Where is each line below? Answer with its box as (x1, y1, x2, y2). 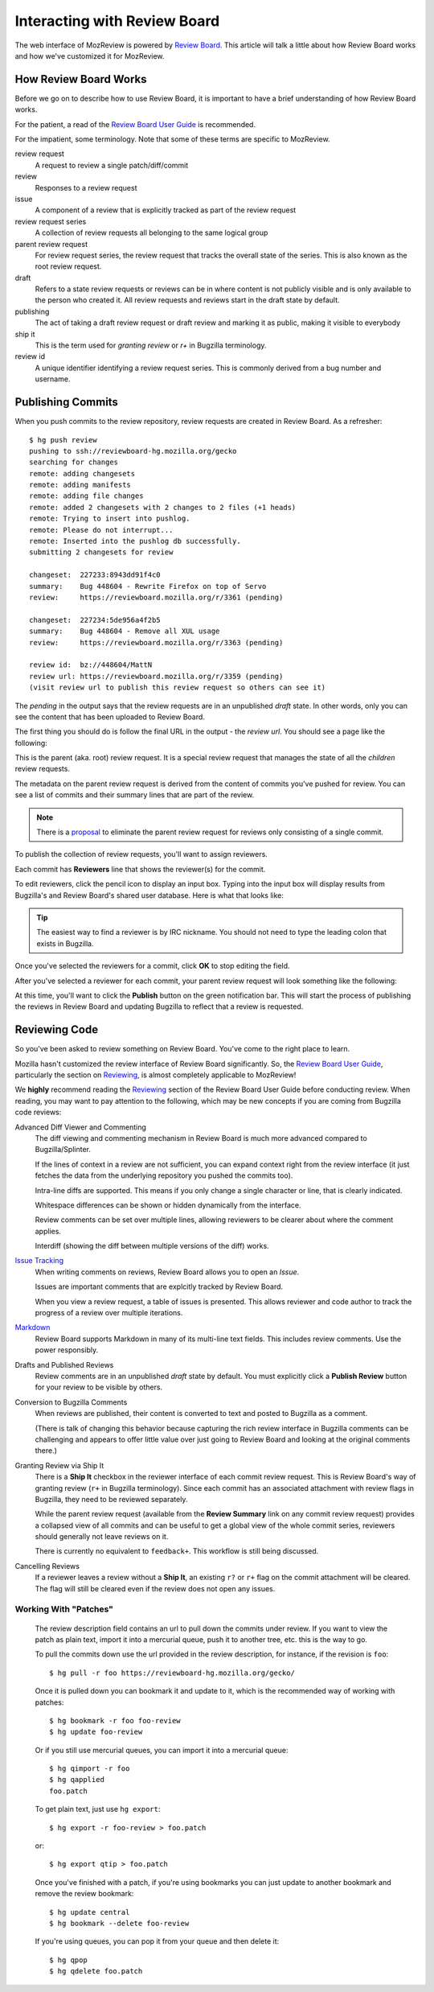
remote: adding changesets (29, 469, 136, 478)
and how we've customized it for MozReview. (14, 51, 165, 60)
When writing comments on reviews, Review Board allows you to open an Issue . (35, 1267, 300, 1277)
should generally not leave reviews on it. (35, 1532, 169, 1541)
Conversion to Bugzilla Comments (14, 1397, 128, 1407)
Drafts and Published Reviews (14, 1360, 114, 1369)
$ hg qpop (49, 1955, 88, 1965)
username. (35, 374, 71, 384)
